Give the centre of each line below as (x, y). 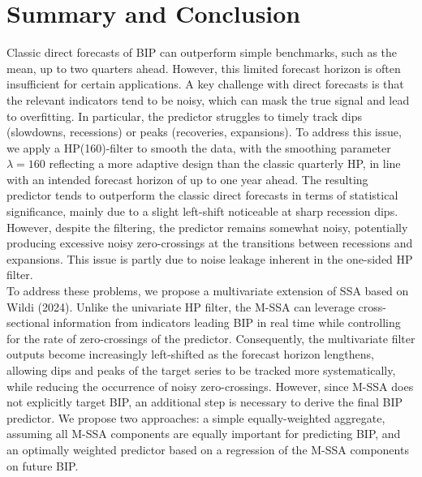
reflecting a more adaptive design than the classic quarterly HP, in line (225, 163)
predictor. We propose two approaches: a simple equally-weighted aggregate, (196, 417)
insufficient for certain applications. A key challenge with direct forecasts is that (205, 84)
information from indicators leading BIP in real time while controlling (227, 322)
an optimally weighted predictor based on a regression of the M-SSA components (208, 449)
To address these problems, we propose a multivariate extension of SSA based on (208, 291)
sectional (28, 322)
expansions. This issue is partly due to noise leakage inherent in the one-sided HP (210, 258)
